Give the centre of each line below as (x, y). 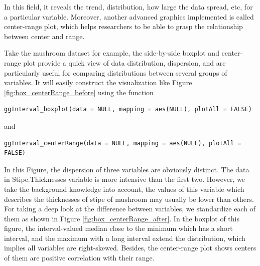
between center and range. (44, 36)
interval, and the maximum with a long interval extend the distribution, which (125, 238)
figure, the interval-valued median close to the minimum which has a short (118, 228)
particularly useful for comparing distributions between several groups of (116, 72)
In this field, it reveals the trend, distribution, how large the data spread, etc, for (128, 7)
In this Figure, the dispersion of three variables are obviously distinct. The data (127, 169)
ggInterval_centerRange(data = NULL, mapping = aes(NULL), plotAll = (123, 143)
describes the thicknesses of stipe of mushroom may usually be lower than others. (129, 199)
